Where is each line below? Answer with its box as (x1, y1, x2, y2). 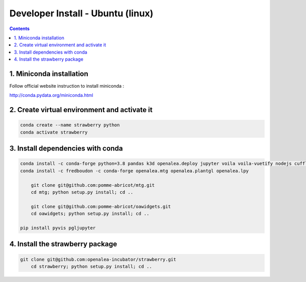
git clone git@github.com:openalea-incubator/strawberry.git (20, 257, 176, 262)
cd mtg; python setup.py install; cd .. (31, 189, 134, 195)
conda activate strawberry (20, 129, 88, 135)
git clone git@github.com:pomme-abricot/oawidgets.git (31, 203, 171, 209)
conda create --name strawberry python (20, 122, 120, 128)
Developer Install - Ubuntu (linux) (9, 8, 154, 19)
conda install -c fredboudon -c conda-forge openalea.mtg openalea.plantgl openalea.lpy (20, 168, 249, 173)
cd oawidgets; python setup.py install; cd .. (31, 211, 150, 217)
